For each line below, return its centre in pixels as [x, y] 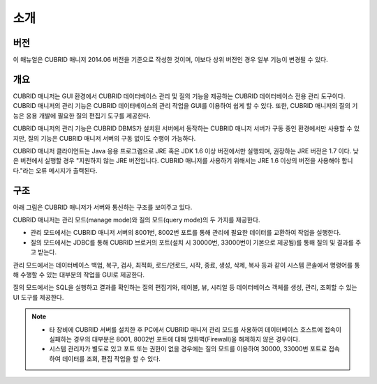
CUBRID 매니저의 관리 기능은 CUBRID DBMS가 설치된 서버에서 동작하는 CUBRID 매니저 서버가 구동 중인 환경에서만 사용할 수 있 [186, 128]
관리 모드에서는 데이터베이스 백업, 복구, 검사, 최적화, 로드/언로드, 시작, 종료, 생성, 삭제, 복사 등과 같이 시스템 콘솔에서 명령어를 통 [186, 265]
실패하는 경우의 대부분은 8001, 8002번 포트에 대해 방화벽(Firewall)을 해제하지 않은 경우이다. [175, 339]
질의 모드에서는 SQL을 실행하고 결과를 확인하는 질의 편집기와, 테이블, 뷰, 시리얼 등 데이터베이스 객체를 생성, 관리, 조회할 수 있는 [185, 287]
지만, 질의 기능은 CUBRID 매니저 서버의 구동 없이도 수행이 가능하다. [104, 138]
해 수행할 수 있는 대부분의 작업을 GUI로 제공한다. [79, 275]
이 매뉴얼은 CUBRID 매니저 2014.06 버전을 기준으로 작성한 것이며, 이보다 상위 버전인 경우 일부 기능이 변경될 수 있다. [170, 60]
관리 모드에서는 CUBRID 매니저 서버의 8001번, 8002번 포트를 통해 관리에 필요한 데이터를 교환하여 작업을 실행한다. [186, 233]
